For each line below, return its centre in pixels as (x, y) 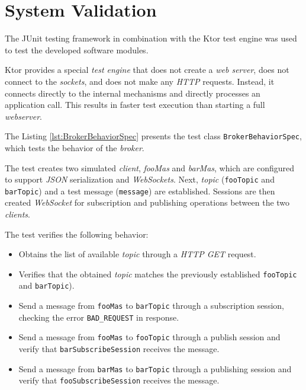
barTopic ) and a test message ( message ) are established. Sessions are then (140, 191)
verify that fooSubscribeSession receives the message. (119, 380)
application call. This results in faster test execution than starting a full (135, 105)
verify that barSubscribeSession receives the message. (119, 349)
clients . (17, 214)
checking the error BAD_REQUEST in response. (99, 317)
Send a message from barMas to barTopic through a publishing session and (155, 368)
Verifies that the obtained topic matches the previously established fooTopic (158, 274)
